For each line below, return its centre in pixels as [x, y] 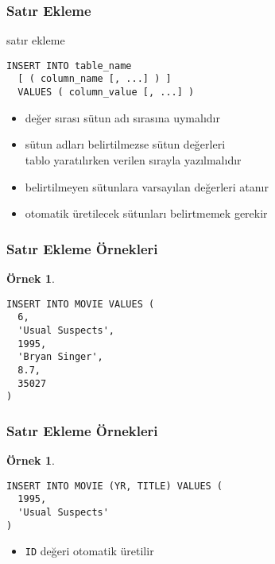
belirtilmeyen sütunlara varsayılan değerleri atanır [147, 186]
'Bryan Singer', [60, 357]
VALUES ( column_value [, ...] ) [106, 93]
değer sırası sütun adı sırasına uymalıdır [122, 117]
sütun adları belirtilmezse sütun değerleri [125, 144]
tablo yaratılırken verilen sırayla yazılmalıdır [133, 159]
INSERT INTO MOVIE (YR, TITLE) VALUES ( [115, 486]
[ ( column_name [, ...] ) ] [95, 79]
